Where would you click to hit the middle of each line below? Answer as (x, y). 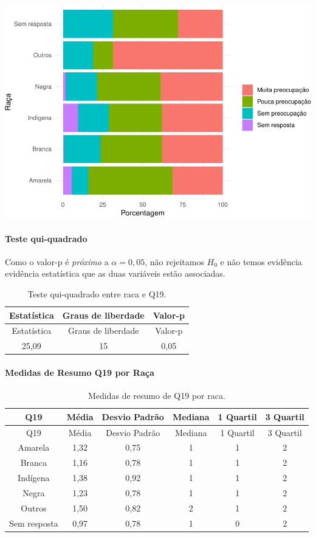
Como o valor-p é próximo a (57, 261)
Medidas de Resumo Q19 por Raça (80, 372)
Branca (34, 463)
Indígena (34, 478)
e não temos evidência (261, 261)
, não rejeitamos (174, 261)
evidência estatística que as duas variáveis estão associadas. (115, 273)
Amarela (34, 447)
